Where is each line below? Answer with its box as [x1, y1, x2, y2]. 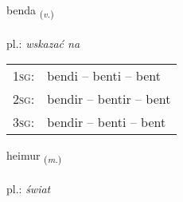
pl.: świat [6, 180, 51, 197]
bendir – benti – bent [47, 113, 166, 132]
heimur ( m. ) [6, 147, 62, 166]
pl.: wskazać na [6, 34, 80, 51]
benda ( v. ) [6, 2, 54, 20]
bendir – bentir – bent [47, 89, 171, 109]
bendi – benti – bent [47, 66, 161, 85]
